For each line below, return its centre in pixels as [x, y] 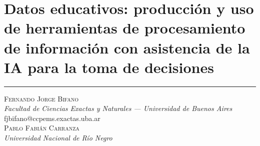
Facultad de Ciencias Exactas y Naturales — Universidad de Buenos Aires [118, 108]
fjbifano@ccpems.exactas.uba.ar [52, 118]
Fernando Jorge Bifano [41, 98]
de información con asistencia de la [127, 47]
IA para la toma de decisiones [109, 67]
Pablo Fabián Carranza [42, 128]
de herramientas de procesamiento [125, 28]
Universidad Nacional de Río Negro [58, 138]
